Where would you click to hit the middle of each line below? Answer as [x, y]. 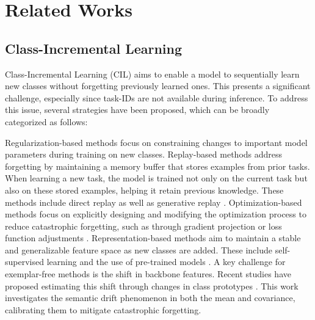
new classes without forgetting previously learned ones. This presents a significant [158, 86]
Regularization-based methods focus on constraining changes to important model [156, 142]
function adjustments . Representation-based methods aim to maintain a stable [153, 238]
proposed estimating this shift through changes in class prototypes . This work [152, 285]
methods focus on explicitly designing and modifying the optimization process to [156, 214]
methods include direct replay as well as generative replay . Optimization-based [154, 202]
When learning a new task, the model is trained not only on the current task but [156, 178]
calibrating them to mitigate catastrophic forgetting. [103, 309]
